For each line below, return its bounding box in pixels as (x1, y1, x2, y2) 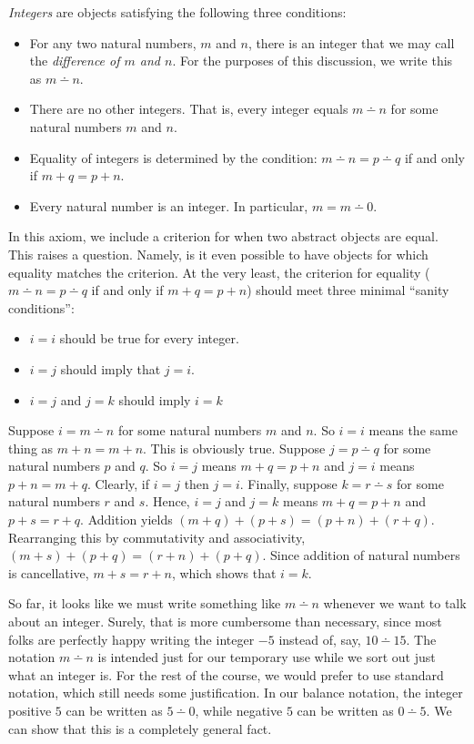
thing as (8, 438, 54, 457)
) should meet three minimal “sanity (247, 280, 449, 300)
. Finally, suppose (239, 474, 338, 493)
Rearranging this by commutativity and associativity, (8, 527, 306, 546)
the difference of (29, 51, 120, 70)
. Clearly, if (86, 474, 150, 493)
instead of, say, (278, 629, 361, 648)
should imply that (60, 359, 161, 378)
